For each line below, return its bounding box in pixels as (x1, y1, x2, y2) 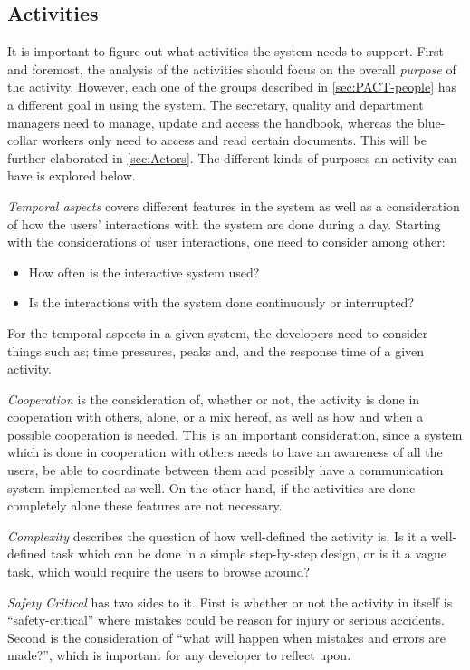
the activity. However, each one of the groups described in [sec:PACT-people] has (7, 77, 457, 96)
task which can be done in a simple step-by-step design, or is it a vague (51, 544, 447, 563)
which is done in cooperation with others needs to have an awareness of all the (7, 442, 443, 461)
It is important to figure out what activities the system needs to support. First (7, 42, 444, 61)
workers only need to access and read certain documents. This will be (42, 131, 427, 150)
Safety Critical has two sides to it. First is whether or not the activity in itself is (7, 592, 453, 611)
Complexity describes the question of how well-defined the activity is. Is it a (7, 526, 427, 545)
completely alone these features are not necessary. (7, 496, 283, 515)
